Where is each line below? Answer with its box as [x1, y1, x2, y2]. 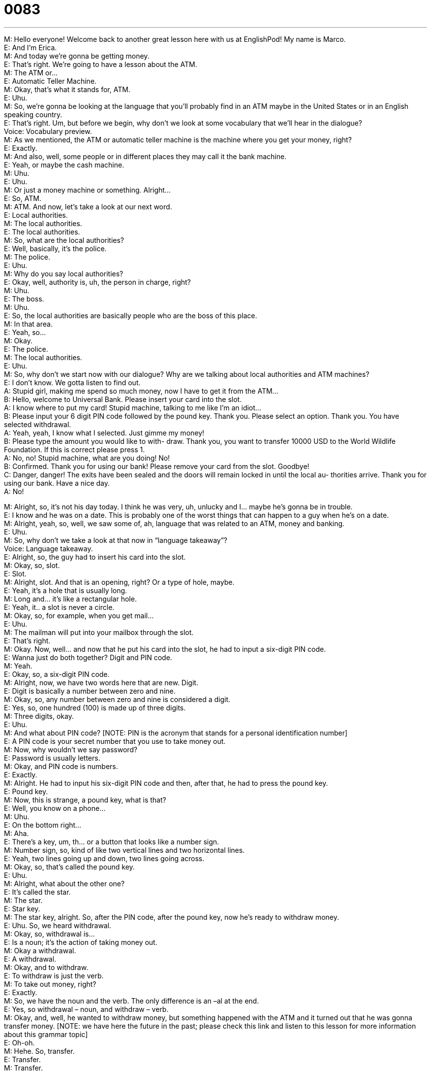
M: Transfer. [4, 1063, 43, 1072]
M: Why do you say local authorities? [4, 269, 123, 278]
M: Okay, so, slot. [4, 561, 60, 570]
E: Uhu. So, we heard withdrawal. [4, 921, 112, 930]
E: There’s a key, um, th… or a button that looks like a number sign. [4, 837, 219, 846]
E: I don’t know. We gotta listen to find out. [4, 378, 141, 387]
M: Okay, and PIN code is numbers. [4, 762, 118, 771]
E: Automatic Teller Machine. [4, 76, 97, 85]
